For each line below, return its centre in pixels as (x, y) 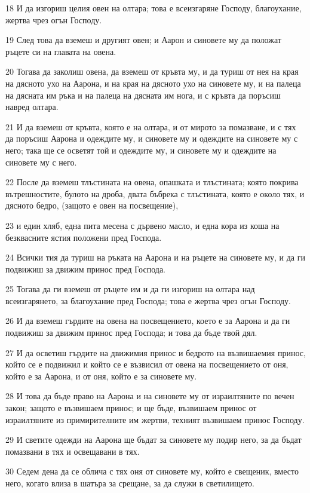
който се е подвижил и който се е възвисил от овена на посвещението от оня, (147, 364)
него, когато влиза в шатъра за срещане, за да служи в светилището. (130, 483)
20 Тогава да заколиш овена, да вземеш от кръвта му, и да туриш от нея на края (152, 71)
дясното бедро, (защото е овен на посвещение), (92, 205)
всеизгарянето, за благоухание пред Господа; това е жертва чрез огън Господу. (148, 300)
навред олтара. (32, 107)
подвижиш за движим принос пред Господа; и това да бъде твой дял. (131, 333)
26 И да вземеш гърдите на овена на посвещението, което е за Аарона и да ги (148, 321)
